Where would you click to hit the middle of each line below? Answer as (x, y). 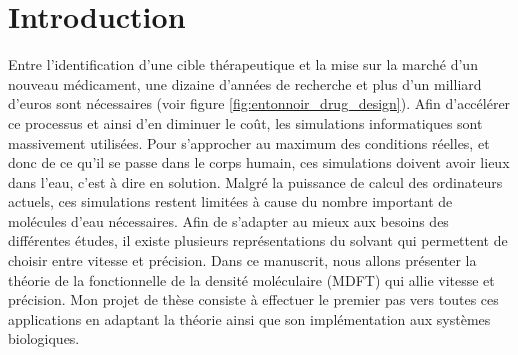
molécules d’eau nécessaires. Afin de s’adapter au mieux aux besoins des (228, 220)
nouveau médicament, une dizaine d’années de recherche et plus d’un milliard (245, 83)
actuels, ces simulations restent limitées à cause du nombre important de (230, 201)
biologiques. (44, 338)
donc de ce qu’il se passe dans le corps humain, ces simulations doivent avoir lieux (259, 162)
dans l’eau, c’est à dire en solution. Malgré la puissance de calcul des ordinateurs (255, 181)
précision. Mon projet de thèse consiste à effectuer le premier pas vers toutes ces (253, 299)
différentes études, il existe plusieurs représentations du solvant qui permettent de (258, 240)
